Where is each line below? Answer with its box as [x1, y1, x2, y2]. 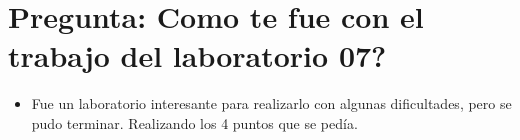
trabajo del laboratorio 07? [8, 35, 387, 76]
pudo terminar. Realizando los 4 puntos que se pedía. [31, 112, 358, 133]
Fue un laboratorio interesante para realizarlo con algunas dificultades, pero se [31, 93, 512, 114]
